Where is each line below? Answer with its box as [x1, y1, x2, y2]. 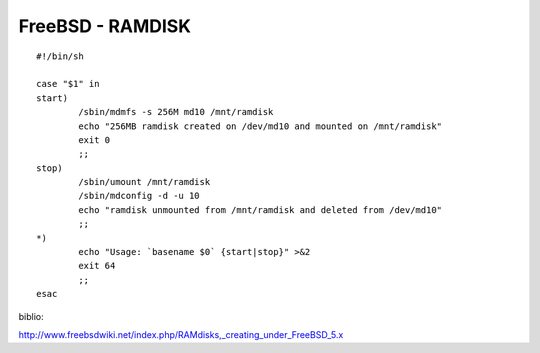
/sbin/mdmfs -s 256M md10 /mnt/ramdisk [78, 106, 274, 118]
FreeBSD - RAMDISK [18, 15, 192, 37]
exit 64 [78, 260, 116, 272]
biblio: [18, 310, 44, 322]
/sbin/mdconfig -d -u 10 [78, 190, 200, 202]
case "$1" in [36, 78, 100, 90]
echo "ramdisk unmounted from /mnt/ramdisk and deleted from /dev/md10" [78, 204, 443, 215]
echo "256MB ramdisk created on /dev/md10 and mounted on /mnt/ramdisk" [78, 120, 443, 132]
